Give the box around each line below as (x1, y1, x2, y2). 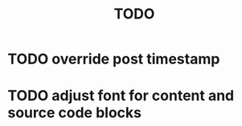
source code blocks (7, 104, 142, 122)
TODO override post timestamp (7, 50, 220, 68)
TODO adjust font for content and (7, 87, 235, 105)
